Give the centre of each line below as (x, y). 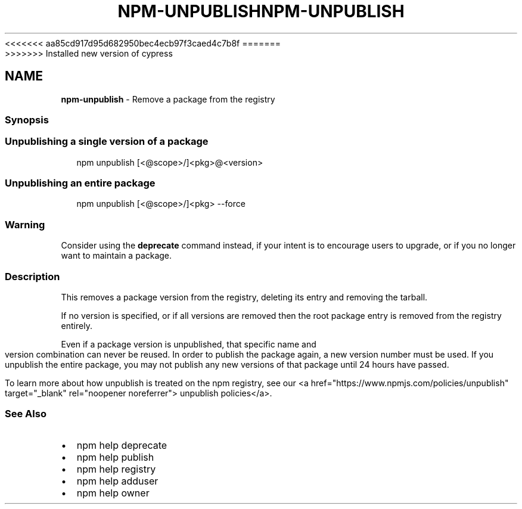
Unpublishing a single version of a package (107, 142)
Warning (25, 224)
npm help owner (113, 493)
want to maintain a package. (116, 256)
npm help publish (115, 457)
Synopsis (27, 120)
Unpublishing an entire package (80, 183)
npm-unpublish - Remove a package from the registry (168, 99)
